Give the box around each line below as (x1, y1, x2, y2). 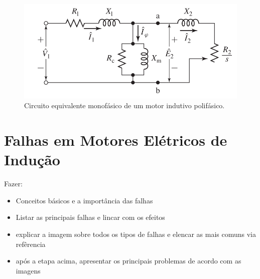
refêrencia (16, 238, 46, 249)
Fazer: (4, 178, 23, 189)
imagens (16, 265, 41, 275)
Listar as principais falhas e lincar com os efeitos (16, 212, 165, 222)
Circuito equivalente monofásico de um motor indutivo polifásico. (24, 100, 225, 111)
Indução (4, 149, 60, 170)
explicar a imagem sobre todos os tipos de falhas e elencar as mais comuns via (16, 229, 256, 239)
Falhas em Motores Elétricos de (4, 130, 227, 150)
